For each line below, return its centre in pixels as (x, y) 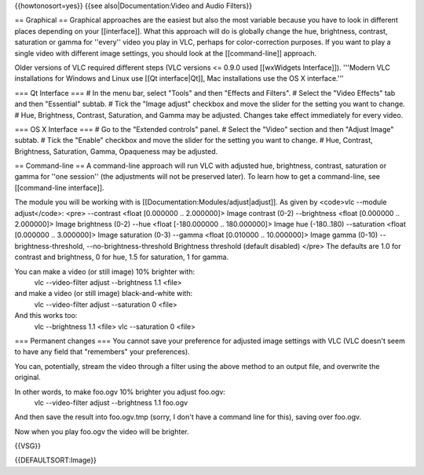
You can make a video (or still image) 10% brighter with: (105, 272)
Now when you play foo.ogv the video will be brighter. (102, 431)
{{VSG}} (27, 446)
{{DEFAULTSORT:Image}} (56, 460)
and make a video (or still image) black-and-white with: (104, 294)
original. (27, 378)
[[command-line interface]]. (60, 188)
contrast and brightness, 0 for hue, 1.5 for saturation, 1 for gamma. (122, 257)
